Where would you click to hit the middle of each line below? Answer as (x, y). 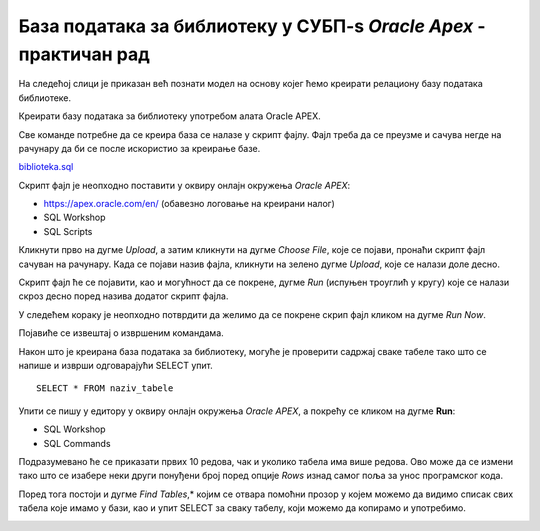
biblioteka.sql (46, 167)
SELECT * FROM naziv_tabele (105, 388)
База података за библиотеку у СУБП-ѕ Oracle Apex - (252, 26)
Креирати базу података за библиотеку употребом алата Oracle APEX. (170, 116)
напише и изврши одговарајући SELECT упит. (116, 365)
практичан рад (84, 54)
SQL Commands (77, 443)
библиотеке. (45, 97)
